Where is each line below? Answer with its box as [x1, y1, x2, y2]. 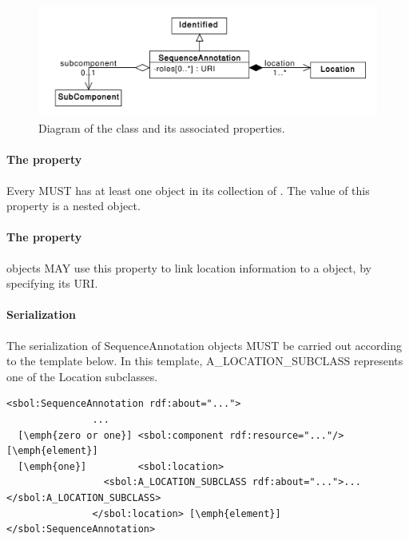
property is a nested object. [6, 197, 141, 214]
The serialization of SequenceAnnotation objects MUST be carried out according [6, 336, 402, 353]
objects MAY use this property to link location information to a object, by [6, 259, 371, 276]
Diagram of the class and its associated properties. [38, 120, 285, 137]
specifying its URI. [6, 275, 98, 292]
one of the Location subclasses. [6, 368, 158, 384]
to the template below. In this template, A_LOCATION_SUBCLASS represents [6, 352, 403, 369]
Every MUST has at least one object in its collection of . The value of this [6, 181, 370, 198]
